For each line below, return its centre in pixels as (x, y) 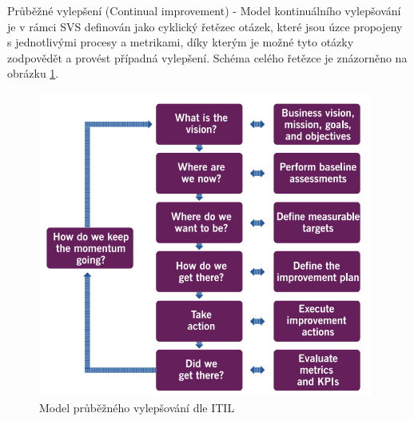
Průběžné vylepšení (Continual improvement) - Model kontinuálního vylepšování (204, 10)
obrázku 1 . (33, 73)
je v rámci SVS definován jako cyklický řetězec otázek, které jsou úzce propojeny (205, 26)
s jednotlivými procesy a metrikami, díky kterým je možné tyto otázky (181, 42)
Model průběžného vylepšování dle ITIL (137, 407)
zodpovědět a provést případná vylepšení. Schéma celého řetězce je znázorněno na (207, 57)
